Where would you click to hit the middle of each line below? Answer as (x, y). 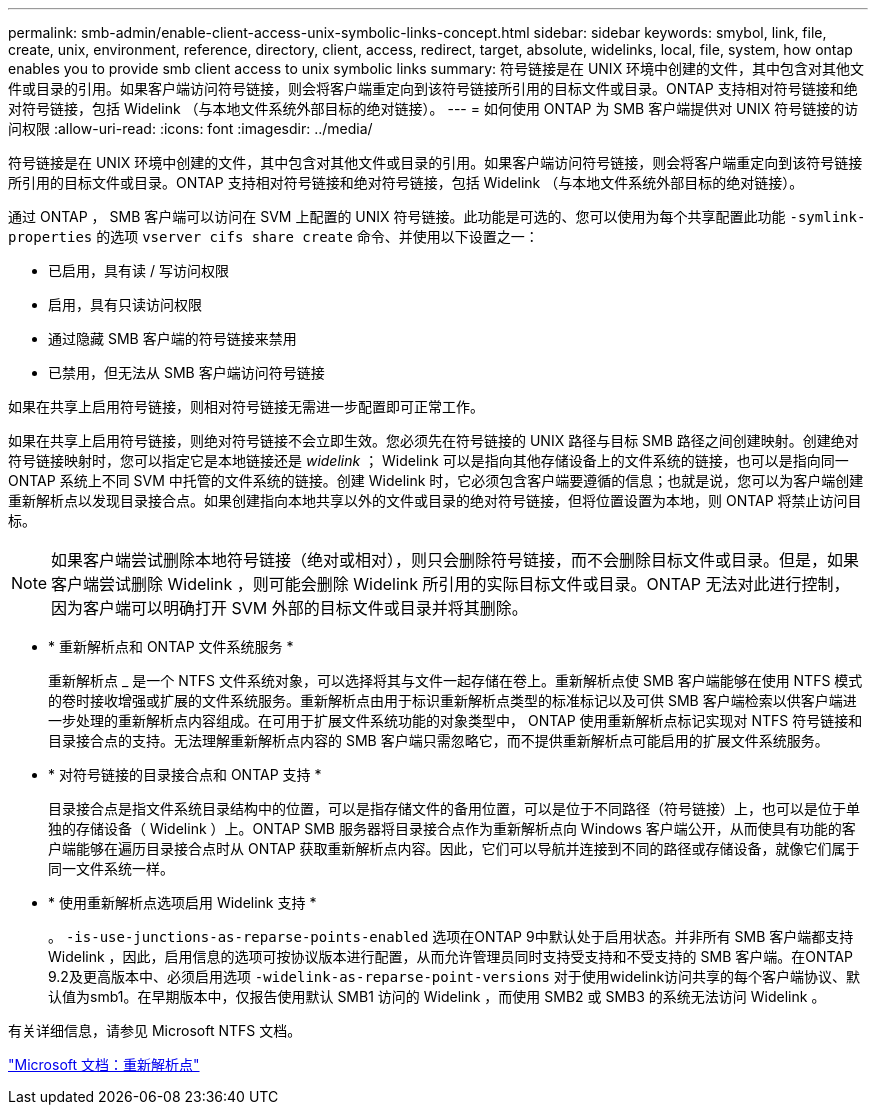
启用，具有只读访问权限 (125, 304)
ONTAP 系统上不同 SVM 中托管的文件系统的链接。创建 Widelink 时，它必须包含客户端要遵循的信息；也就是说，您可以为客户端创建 (436, 480)
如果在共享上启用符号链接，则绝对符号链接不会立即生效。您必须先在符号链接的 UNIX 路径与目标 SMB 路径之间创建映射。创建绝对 (433, 440)
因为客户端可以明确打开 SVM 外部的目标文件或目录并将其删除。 (289, 608)
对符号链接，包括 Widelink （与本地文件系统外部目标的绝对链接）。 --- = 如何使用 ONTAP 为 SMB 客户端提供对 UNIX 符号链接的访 (433, 108)
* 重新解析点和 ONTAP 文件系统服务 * (171, 646)
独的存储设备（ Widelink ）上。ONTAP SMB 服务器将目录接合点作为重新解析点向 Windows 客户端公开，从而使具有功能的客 (452, 828)
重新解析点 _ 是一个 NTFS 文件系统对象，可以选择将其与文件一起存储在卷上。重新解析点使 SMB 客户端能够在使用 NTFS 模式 (455, 680)
